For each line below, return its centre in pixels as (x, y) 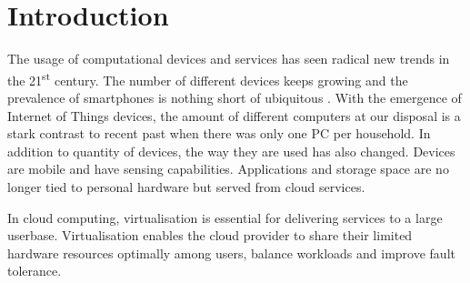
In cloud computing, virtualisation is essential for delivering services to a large (225, 217)
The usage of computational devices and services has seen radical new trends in (229, 59)
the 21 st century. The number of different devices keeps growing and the (208, 78)
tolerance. (35, 271)
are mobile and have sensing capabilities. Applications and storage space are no (228, 169)
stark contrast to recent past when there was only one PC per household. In (219, 133)
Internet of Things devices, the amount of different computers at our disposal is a (234, 115)
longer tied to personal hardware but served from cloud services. (186, 186)
